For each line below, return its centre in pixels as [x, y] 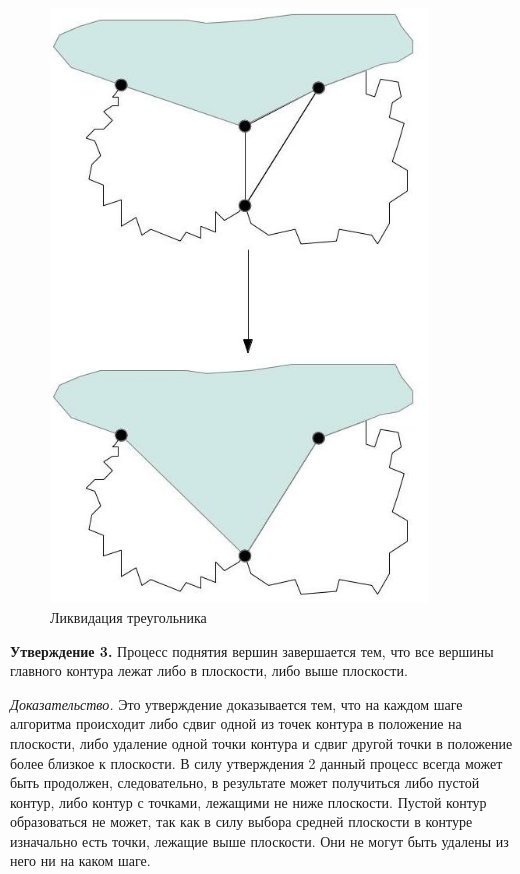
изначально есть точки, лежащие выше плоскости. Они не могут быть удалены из [259, 840]
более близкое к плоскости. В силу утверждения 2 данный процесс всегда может [256, 762]
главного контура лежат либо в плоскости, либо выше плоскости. [209, 670]
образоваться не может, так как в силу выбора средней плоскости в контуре [241, 821]
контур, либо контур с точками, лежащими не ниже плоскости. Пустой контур [248, 801]
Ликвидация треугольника [128, 616]
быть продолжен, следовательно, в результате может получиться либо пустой [245, 782]
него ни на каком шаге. [80, 860]
